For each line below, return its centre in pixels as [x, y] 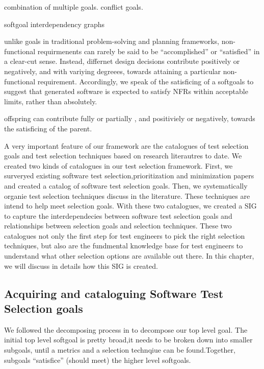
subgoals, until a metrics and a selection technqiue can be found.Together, [120, 350]
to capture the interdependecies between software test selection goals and [118, 215]
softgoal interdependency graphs [55, 24]
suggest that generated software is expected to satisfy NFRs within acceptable [126, 91]
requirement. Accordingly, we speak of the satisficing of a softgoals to [146, 81]
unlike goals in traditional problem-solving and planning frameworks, [112, 41]
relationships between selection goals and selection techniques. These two [118, 226]
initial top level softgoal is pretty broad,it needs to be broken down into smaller [128, 340]
